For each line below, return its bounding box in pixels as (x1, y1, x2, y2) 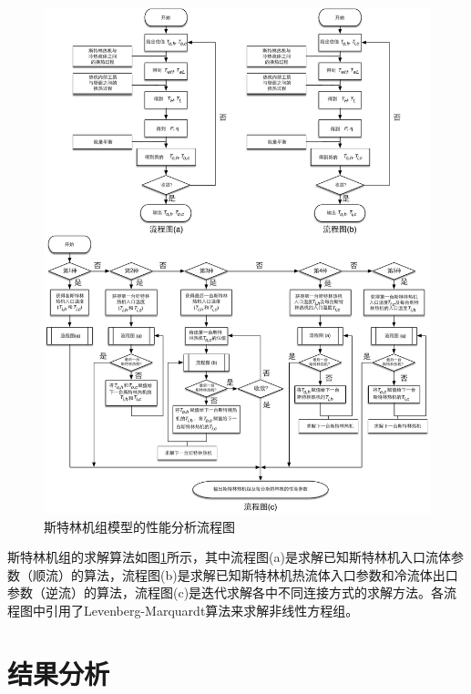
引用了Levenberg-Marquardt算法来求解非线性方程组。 (45, 600, 359, 619)
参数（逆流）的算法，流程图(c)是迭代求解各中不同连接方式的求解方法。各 (7, 583, 445, 602)
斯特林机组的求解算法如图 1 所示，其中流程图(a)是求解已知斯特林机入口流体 (7, 547, 451, 566)
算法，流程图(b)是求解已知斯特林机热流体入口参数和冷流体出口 (83, 565, 458, 584)
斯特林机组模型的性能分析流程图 (44, 516, 235, 536)
